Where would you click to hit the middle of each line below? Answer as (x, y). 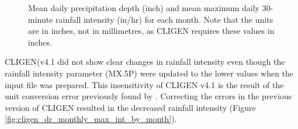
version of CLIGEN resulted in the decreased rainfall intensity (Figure (130, 107)
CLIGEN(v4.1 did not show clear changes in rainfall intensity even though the (145, 62)
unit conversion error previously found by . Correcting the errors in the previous (148, 96)
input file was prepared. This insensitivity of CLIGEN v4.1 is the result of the (144, 84)
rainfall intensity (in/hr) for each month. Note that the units (164, 19)
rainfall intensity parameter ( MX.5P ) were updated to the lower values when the (149, 73)
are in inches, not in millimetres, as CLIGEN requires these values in (151, 31)
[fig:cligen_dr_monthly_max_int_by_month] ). (91, 119)
